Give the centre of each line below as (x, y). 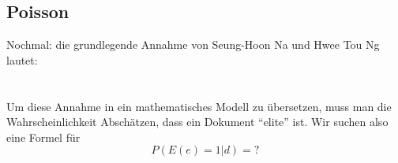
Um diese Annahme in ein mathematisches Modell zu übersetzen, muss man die (199, 106)
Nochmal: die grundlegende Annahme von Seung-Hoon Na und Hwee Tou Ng (193, 44)
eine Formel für (43, 137)
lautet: (22, 59)
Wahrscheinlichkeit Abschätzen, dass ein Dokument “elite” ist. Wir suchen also (197, 122)
